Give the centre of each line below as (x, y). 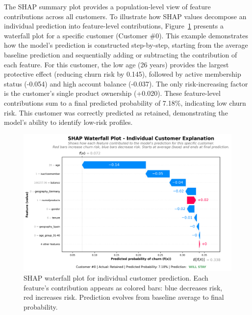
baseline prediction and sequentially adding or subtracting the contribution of (121, 54)
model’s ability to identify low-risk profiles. (68, 122)
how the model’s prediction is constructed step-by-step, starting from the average (126, 45)
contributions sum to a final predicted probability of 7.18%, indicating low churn (125, 102)
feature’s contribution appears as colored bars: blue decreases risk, (123, 287)
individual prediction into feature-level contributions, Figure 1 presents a (114, 26)
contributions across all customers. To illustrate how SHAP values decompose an (125, 16)
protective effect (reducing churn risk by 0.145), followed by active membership (123, 74)
